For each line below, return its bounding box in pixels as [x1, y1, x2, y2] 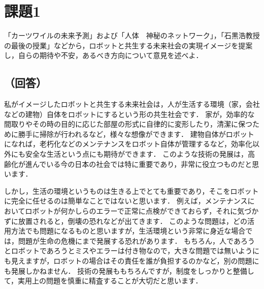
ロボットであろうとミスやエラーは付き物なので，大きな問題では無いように [11, 245, 260, 256]
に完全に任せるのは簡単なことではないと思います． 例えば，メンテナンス [4, 195, 248, 206]
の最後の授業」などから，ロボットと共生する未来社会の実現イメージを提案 [4, 40, 253, 50]
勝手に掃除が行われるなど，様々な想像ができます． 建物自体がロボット [18, 128, 254, 139]
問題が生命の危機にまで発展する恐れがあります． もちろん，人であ [18, 235, 241, 246]
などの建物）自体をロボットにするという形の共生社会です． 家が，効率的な [4, 108, 255, 119]
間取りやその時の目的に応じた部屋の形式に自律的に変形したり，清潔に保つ [4, 119, 253, 129]
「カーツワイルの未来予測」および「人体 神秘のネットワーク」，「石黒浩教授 [4, 30, 260, 41]
